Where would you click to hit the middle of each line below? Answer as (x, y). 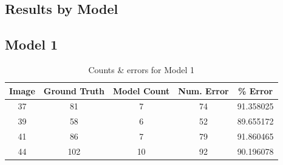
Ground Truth (74, 90)
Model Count (141, 90)
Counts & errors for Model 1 (141, 69)
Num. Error (203, 90)
